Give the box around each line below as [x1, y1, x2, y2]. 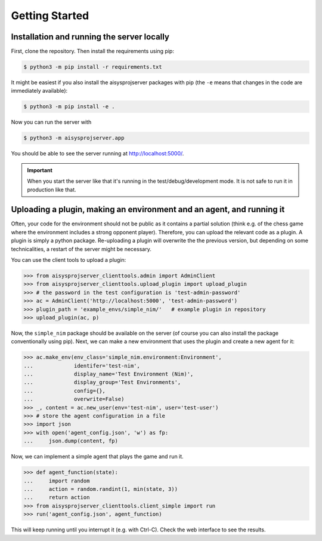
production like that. [27, 186, 77, 193]
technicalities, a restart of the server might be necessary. [11, 245, 151, 252]
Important [27, 166, 53, 173]
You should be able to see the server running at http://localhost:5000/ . [11, 150, 184, 157]
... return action [23, 494, 90, 501]
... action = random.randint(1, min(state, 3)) [23, 485, 178, 493]
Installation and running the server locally [11, 32, 170, 42]
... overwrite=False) [23, 396, 125, 403]
